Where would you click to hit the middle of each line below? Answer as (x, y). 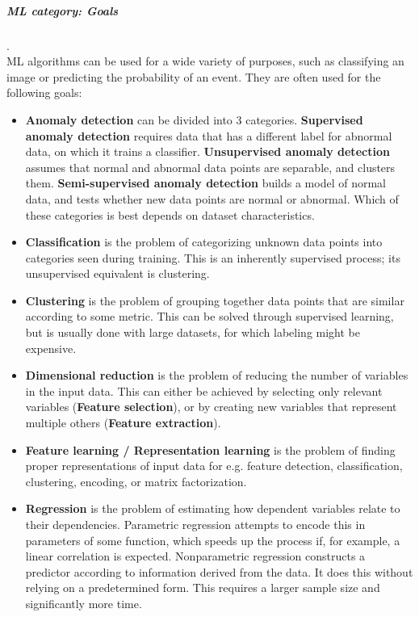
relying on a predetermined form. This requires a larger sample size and (203, 588)
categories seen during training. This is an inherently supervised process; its (213, 257)
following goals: (44, 92)
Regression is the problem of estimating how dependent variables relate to (213, 508)
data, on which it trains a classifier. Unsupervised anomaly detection (207, 151)
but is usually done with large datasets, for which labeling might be (193, 332)
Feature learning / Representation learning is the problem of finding (210, 449)
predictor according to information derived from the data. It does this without (219, 571)
